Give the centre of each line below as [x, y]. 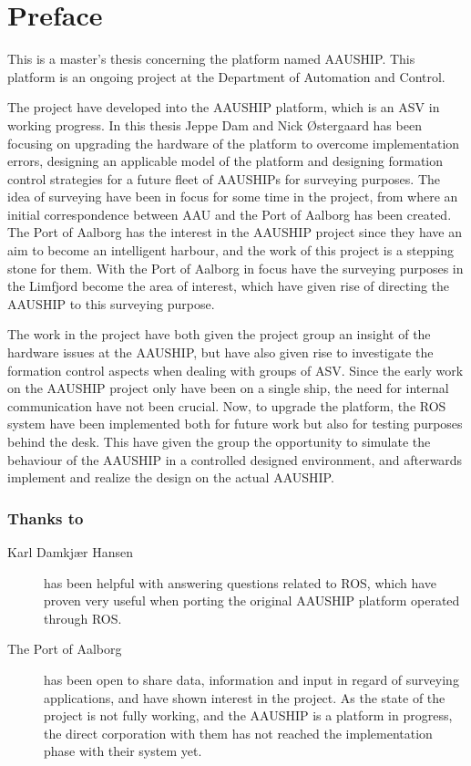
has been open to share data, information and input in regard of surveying [251, 679]
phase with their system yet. [123, 751]
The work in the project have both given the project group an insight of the [219, 334]
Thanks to [46, 518]
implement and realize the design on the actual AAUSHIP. [171, 477]
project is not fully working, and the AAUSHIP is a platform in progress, [248, 715]
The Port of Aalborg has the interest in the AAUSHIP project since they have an [235, 232]
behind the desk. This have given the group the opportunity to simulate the [219, 441]
